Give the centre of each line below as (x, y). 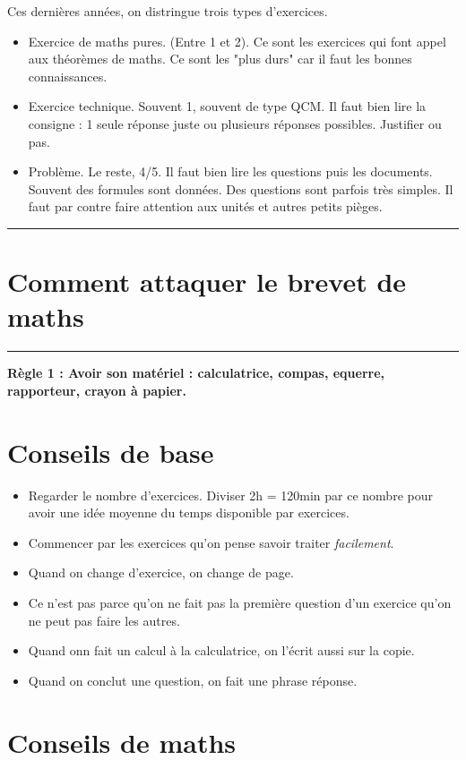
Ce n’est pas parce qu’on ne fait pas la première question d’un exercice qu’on (240, 602)
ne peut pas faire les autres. (104, 620)
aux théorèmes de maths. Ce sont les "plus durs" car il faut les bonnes (220, 59)
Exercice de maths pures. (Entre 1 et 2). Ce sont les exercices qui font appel (237, 41)
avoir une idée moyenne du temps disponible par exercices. (189, 512)
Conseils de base (111, 452)
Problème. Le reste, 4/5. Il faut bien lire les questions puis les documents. (230, 171)
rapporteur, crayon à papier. (97, 390)
